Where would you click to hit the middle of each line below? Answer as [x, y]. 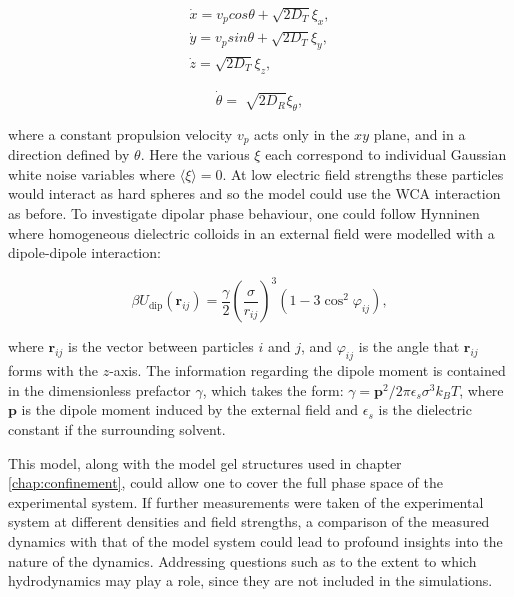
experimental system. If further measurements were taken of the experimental [246, 501]
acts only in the [302, 133]
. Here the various [195, 154]
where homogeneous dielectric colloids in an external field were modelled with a [251, 232]
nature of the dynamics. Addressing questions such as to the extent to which [242, 560]
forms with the [53, 370]
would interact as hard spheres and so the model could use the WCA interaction [254, 193]
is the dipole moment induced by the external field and [190, 409]
